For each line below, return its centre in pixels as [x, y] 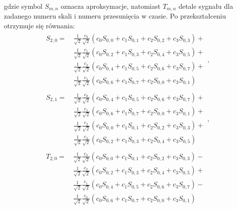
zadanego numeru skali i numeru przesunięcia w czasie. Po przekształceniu [115, 16]
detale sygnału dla [206, 6]
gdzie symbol [23, 6]
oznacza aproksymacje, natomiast [110, 6]
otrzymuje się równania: [39, 26]
